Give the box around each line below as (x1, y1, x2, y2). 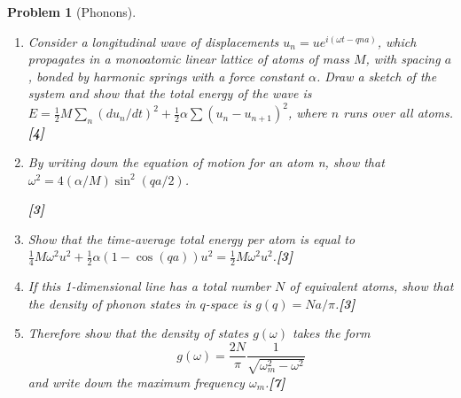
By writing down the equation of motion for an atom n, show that (27, 153, 385, 172)
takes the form (293, 324, 371, 342)
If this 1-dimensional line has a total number (27, 277, 271, 295)
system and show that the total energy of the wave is (27, 84, 312, 103)
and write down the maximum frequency (27, 372, 245, 391)
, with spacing (365, 50, 441, 68)
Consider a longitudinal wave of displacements (27, 32, 279, 50)
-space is (205, 294, 252, 312)
